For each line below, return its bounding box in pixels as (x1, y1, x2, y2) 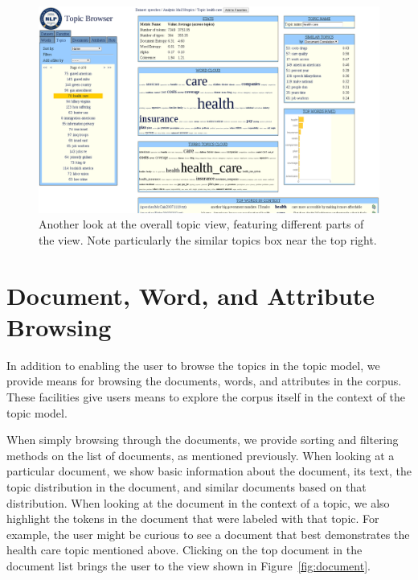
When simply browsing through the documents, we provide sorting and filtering (6, 431, 399, 448)
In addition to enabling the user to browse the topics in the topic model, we (6, 356, 380, 373)
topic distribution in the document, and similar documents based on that (6, 478, 367, 495)
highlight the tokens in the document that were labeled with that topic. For (6, 510, 379, 527)
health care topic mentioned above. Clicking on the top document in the (6, 541, 363, 558)
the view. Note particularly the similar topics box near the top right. (39, 231, 377, 248)
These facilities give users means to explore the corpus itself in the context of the (6, 389, 406, 405)
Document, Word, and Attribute (6, 278, 375, 311)
